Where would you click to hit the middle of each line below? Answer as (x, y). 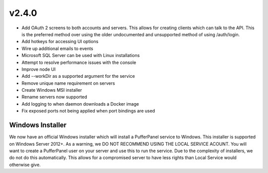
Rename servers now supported (54, 97)
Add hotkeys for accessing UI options (60, 42)
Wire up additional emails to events (58, 48)
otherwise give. (25, 165)
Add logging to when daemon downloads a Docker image (80, 104)
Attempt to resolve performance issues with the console (79, 62)
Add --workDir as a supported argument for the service (78, 76)
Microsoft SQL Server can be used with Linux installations (81, 56)
